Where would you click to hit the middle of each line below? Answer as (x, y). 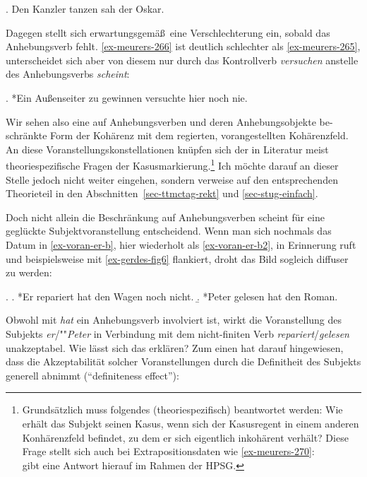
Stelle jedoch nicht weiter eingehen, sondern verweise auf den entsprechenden (172, 179)
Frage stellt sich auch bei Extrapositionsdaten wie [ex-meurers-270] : (168, 451)
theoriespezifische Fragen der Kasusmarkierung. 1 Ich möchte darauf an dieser (172, 164)
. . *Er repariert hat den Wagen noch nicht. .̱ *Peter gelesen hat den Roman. (172, 296)
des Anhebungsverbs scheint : (68, 74)
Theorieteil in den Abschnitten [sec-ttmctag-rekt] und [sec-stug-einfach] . (162, 193)
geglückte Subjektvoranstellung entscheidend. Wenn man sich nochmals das (169, 231)
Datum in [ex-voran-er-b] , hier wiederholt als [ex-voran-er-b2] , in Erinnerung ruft (181, 244)
